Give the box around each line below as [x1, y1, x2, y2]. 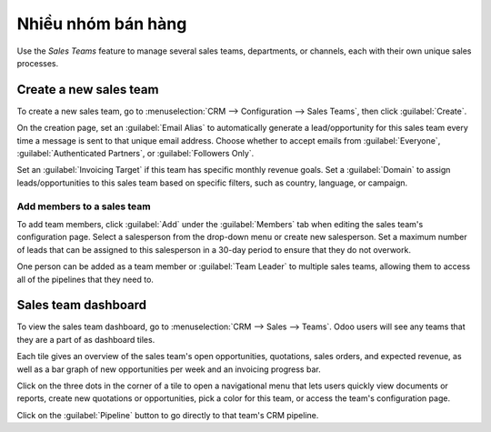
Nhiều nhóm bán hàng [16, 14, 187, 34]
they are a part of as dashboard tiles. [16, 334, 155, 345]
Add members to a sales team [16, 200, 151, 213]
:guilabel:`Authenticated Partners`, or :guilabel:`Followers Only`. [16, 148, 255, 159]
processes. [16, 57, 59, 68]
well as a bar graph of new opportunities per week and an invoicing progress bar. [16, 364, 322, 375]
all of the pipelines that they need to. [16, 274, 155, 285]
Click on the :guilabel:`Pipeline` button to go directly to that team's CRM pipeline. [16, 409, 319, 420]
